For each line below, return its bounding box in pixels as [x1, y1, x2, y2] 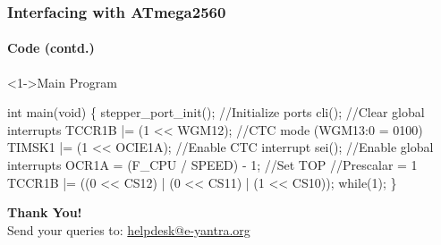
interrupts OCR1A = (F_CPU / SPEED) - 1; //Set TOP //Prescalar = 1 [7, 156, 418, 174]
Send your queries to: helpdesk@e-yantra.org [7, 220, 250, 239]
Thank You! [7, 203, 82, 222]
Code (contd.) [7, 38, 95, 57]
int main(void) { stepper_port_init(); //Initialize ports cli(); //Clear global [7, 103, 425, 122]
